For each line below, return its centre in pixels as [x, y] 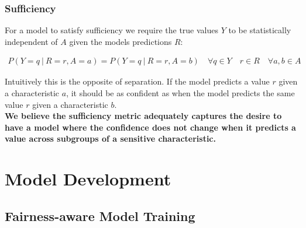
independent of [31, 41]
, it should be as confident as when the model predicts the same [180, 93]
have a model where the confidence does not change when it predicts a [150, 127]
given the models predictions [121, 41]
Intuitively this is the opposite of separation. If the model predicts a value [137, 81]
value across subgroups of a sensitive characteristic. [110, 138]
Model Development [88, 179]
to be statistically [260, 30]
